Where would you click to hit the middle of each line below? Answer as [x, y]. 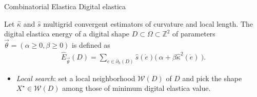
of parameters [194, 34]
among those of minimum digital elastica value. [136, 88]
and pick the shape [212, 78]
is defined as [91, 45]
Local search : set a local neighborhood [76, 78]
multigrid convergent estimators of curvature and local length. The [148, 23]
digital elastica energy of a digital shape [67, 34]
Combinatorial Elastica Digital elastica [65, 6]
